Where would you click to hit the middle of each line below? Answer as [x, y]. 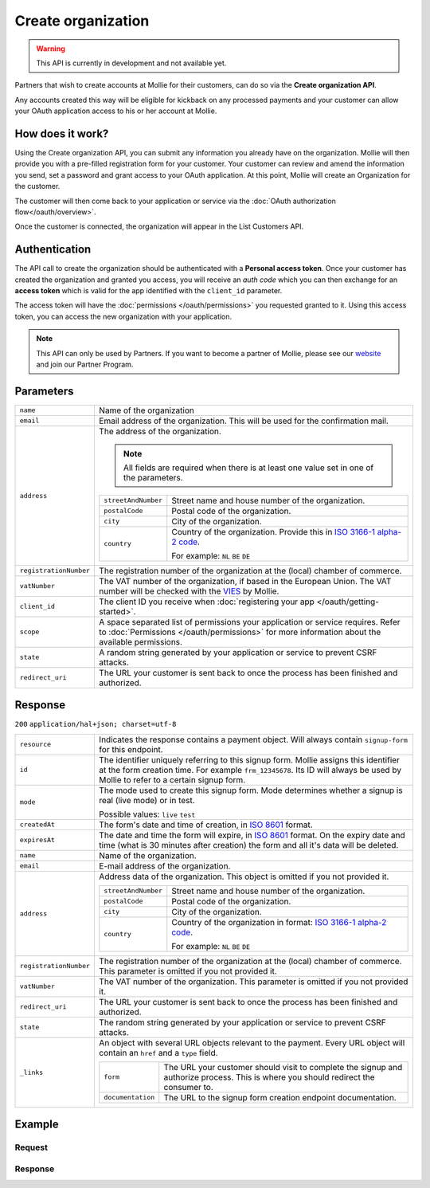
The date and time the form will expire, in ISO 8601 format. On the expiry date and [252, 835]
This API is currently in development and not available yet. [131, 63]
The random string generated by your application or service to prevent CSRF [242, 1022]
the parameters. [153, 477]
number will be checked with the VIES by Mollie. [189, 591]
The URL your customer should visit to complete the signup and [283, 1067]
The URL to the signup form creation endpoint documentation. [280, 1097]
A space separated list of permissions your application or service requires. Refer [250, 621]
